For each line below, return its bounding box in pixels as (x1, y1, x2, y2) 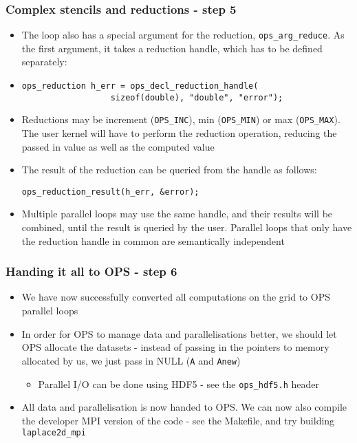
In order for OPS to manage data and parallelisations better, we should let (21, 326, 337, 341)
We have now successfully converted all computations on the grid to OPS (21, 290, 330, 304)
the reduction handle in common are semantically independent (21, 233, 285, 248)
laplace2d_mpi (21, 428, 86, 438)
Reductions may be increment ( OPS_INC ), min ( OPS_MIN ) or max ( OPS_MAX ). (21, 112, 340, 127)
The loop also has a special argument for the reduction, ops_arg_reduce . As (21, 28, 345, 42)
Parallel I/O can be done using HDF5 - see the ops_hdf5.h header (38, 376, 319, 391)
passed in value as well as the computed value (21, 139, 215, 153)
